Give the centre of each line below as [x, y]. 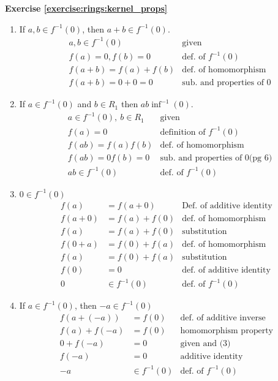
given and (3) [205, 343]
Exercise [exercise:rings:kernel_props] [86, 8]
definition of [183, 132]
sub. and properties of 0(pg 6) [216, 158]
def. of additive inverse [223, 318]
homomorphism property [227, 330]
